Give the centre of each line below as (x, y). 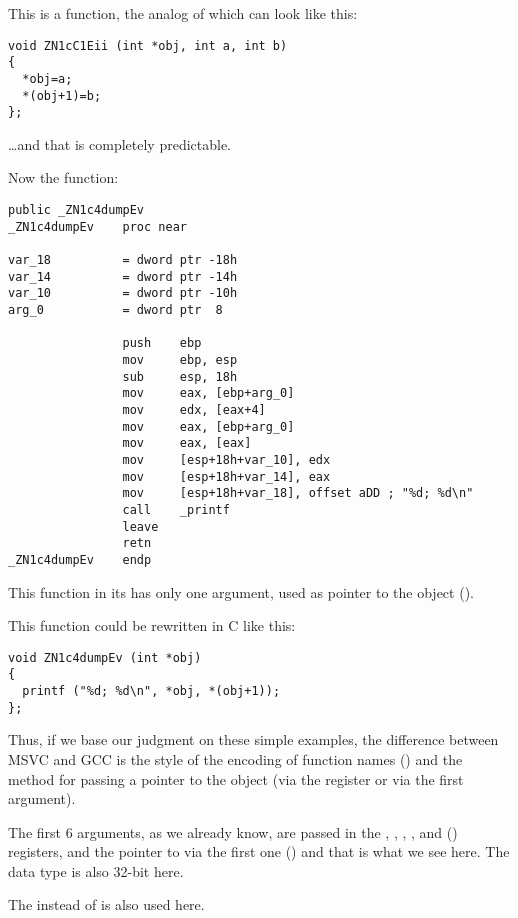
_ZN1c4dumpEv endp (80, 559)
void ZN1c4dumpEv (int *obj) (105, 657)
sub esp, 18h (180, 376)
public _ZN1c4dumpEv (76, 210)
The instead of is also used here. (106, 904)
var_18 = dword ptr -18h (123, 260)
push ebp (162, 343)
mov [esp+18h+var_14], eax (226, 476)
